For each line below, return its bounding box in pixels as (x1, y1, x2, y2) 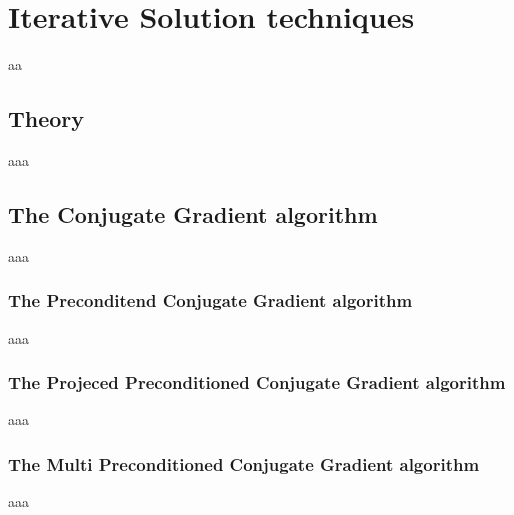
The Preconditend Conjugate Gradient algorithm (8, 288, 413, 313)
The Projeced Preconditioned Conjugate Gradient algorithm (8, 370, 506, 395)
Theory (8, 103, 85, 134)
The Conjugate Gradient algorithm (8, 198, 378, 229)
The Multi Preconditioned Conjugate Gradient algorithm (8, 451, 480, 476)
